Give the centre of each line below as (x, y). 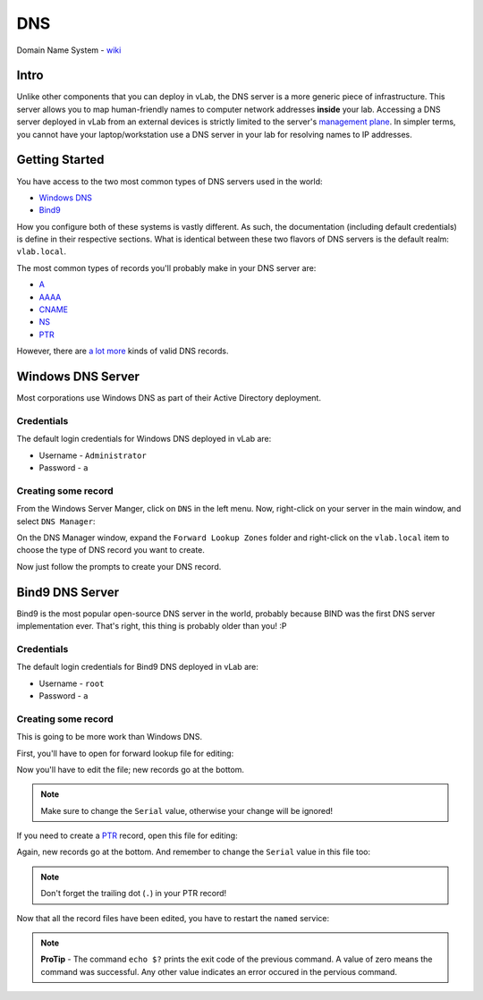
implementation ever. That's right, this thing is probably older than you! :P (152, 626)
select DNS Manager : (56, 521)
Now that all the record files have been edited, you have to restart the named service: (173, 918)
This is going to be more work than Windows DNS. (110, 737)
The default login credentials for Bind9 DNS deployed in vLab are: (138, 667)
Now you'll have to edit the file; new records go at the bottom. (131, 769)
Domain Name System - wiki (69, 50)
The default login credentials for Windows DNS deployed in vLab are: (144, 439)
